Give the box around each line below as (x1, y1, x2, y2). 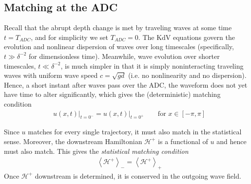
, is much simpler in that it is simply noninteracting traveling (60, 60, 244, 71)
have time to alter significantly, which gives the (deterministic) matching (4, 89, 221, 99)
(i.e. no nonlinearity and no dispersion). (128, 70, 247, 80)
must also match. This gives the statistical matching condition (4, 146, 189, 156)
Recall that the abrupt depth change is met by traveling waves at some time (4, 22, 232, 33)
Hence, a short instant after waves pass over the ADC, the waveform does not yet (4, 79, 248, 90)
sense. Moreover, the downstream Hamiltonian (4, 136, 142, 146)
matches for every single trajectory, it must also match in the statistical (28, 127, 242, 137)
